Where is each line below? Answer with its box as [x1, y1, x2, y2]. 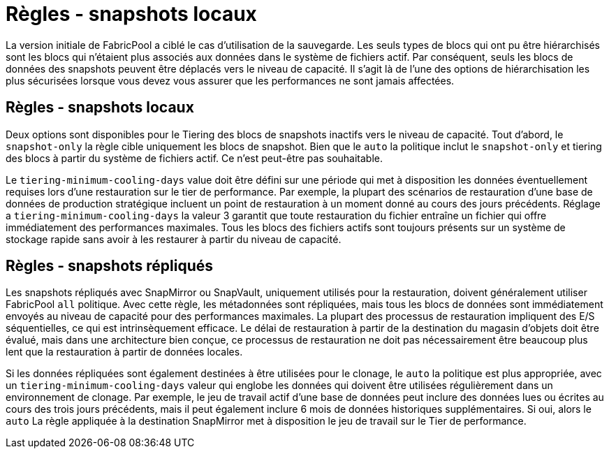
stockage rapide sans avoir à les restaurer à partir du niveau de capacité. [6, 233, 342, 245]
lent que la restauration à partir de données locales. [6, 346, 243, 358]
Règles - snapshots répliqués [6, 257, 214, 275]
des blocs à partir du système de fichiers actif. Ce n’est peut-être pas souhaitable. [6, 152, 383, 164]
